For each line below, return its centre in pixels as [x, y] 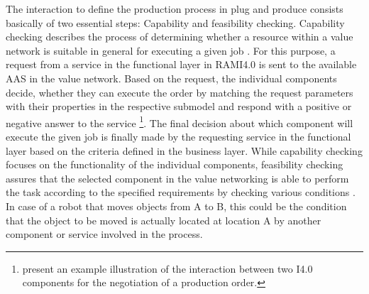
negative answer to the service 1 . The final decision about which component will [180, 121]
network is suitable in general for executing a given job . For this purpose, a [171, 50]
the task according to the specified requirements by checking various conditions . [181, 192]
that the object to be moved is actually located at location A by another [164, 220]
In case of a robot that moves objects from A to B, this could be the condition [176, 206]
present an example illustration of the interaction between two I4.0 [167, 268]
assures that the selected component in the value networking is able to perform [177, 178]
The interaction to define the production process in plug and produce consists [175, 9]
